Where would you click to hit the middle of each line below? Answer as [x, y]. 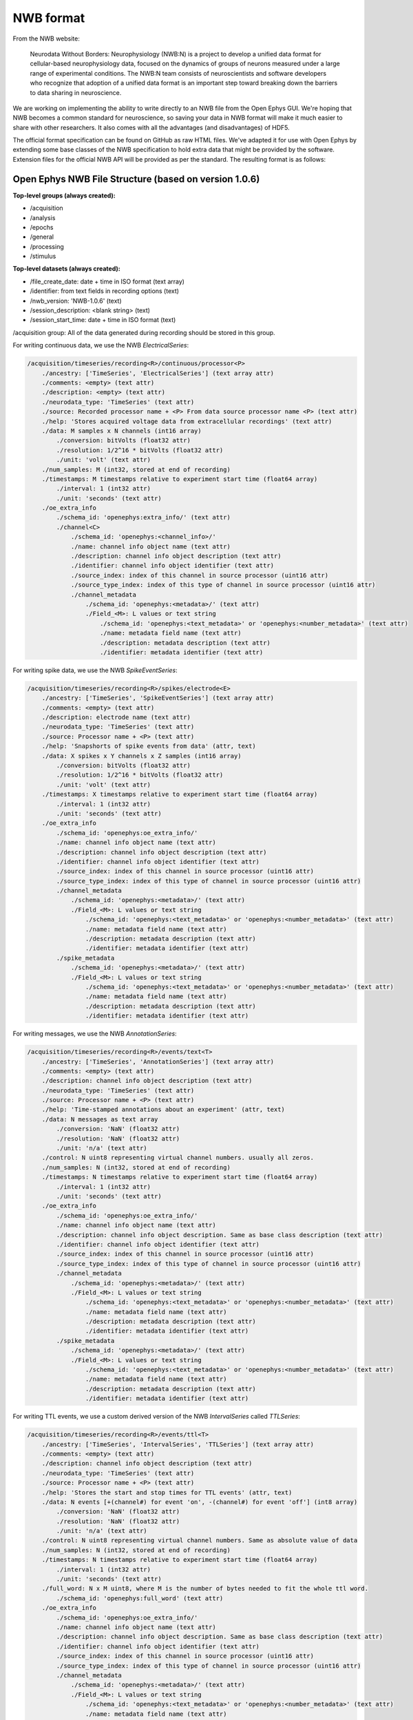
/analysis [43, 217]
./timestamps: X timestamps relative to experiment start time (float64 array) [180, 794]
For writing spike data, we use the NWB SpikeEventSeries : [95, 670]
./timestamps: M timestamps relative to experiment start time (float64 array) [180, 479]
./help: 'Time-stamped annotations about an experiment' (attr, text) [163, 1110]
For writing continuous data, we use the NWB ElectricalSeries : [101, 345]
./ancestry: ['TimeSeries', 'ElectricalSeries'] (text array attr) [158, 373]
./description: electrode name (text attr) [116, 718]
